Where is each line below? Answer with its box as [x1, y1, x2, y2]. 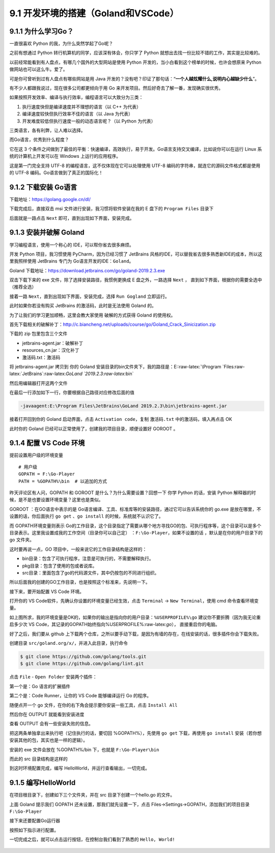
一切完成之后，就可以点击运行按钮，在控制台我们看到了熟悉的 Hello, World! [9, 836, 175, 842]
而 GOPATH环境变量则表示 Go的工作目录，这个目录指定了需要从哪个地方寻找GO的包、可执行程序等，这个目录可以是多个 [9, 522, 262, 529]
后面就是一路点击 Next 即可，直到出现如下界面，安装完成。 [9, 215, 134, 221]
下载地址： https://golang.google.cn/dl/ [9, 196, 91, 202]
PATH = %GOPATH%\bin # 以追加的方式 [18, 478, 107, 484]
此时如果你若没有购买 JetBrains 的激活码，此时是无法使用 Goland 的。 [9, 303, 156, 309]
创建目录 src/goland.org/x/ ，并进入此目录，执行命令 [9, 640, 128, 646]
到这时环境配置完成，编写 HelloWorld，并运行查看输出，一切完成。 [9, 765, 150, 771]
